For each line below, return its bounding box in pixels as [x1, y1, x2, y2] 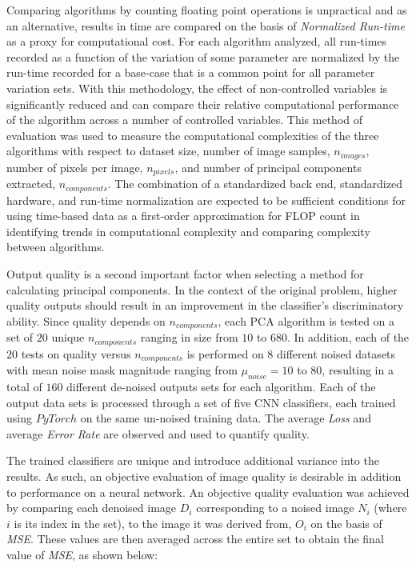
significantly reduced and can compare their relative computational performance [6, 95, 399, 112]
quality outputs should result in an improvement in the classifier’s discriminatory [6, 297, 404, 314]
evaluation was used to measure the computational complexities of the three [6, 126, 379, 143]
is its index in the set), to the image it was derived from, [14, 514, 292, 531]
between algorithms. [6, 238, 105, 255]
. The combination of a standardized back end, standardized [107, 175, 402, 192]
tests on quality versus [21, 345, 131, 362]
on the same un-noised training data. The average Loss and [80, 410, 371, 426]
